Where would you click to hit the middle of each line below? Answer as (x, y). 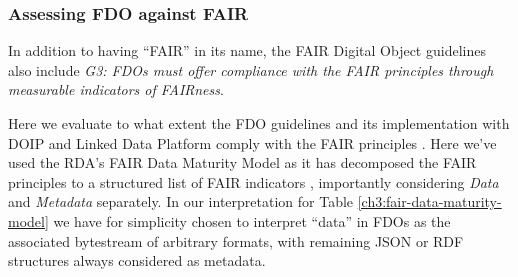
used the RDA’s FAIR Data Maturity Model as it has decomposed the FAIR (242, 162)
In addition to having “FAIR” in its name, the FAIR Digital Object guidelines (247, 50)
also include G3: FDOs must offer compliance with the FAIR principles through (251, 69)
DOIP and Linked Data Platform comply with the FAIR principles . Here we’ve (252, 142)
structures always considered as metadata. (137, 260)
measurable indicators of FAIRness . (116, 89)
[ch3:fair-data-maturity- (429, 201)
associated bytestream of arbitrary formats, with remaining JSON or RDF (236, 240)
